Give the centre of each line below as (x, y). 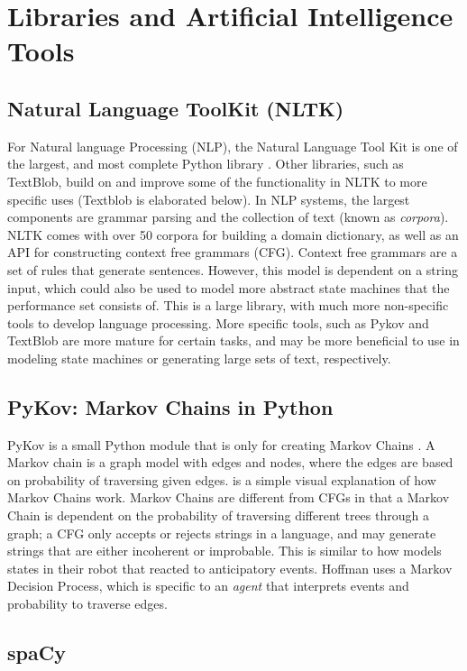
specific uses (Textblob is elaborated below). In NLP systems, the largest (209, 199)
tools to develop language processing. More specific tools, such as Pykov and (218, 322)
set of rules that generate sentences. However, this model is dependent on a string (233, 269)
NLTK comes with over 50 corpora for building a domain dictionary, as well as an (233, 234)
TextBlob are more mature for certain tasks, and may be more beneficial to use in (233, 340)
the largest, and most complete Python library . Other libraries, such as (206, 164)
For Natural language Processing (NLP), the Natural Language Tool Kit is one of (233, 146)
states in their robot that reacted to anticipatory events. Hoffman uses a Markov (230, 568)
